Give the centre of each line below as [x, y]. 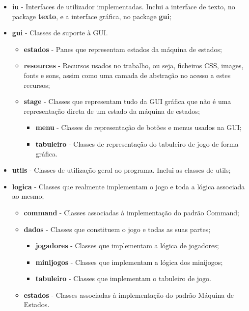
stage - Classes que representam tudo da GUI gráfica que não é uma [127, 101]
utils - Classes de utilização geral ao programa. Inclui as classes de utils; [121, 170]
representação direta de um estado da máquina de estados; [112, 111]
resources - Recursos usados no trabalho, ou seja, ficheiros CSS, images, [134, 65]
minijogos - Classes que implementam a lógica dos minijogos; [129, 262]
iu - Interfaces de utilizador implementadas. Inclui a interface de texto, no [124, 6]
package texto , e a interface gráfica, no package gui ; [92, 16]
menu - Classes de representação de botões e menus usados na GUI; [138, 127]
